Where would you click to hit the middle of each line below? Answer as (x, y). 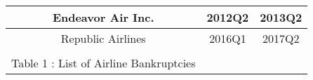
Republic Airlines (103, 38)
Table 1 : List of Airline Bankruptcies (104, 63)
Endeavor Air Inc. (103, 17)
